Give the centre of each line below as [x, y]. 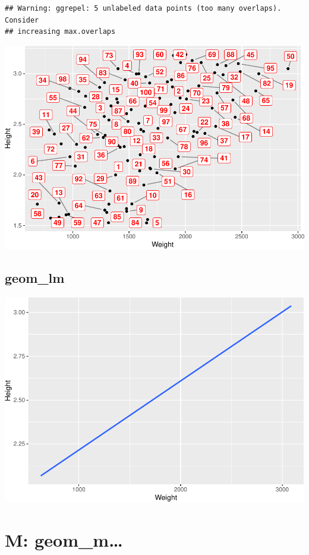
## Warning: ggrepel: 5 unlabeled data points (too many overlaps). [143, 8]
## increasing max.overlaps [60, 32]
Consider [22, 20]
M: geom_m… [64, 540]
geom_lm [35, 277]
